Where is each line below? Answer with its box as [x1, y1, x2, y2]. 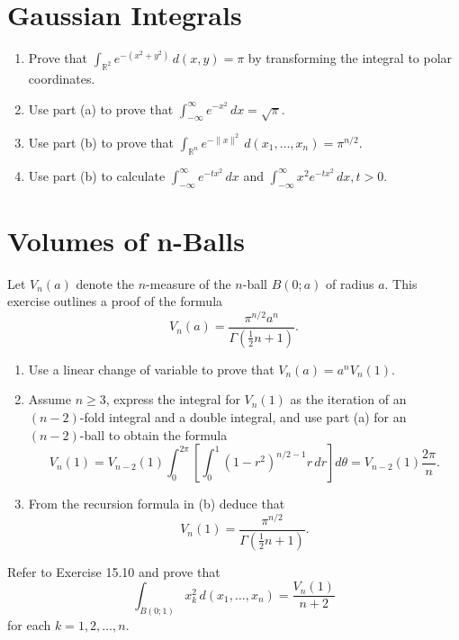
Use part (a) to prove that [28, 99, 174, 118]
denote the [76, 274, 135, 293]
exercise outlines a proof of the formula [7, 292, 223, 311]
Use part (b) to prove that [28, 132, 174, 151]
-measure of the [146, 274, 231, 293]
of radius [326, 274, 374, 293]
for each [7, 615, 51, 634]
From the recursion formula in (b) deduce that [28, 494, 285, 513]
